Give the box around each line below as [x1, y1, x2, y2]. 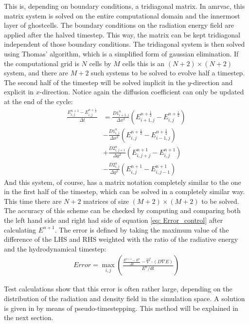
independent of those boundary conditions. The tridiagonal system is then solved [4, 39, 245, 49]
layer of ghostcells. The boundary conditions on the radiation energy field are [4, 20, 234, 30]
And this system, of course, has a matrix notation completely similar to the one [4, 177, 241, 187]
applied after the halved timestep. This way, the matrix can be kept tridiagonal [4, 29, 241, 39]
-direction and [191, 77, 233, 87]
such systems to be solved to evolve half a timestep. [91, 68, 245, 78]
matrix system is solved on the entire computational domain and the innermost [4, 10, 240, 20]
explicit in [4, 87, 34, 97]
